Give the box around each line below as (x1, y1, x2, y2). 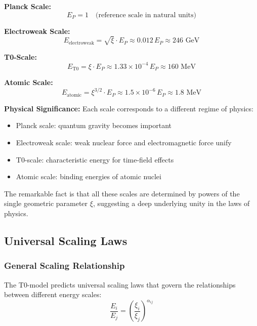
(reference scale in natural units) (96, 11, 197, 19)
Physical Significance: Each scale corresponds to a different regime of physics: (4, 103, 253, 113)
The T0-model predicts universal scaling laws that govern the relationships (4, 279, 236, 290)
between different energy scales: (4, 289, 102, 300)
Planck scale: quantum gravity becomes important (16, 120, 172, 131)
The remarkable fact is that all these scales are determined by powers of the (4, 188, 240, 198)
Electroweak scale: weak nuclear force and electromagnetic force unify (16, 137, 232, 148)
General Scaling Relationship (4, 259, 125, 272)
